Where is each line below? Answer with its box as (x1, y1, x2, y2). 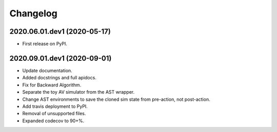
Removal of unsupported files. (22, 111, 86, 117)
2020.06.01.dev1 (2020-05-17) (9, 27, 111, 36)
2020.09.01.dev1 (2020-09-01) (9, 54, 112, 62)
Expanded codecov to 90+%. (22, 118, 85, 124)
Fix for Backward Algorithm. (22, 82, 82, 88)
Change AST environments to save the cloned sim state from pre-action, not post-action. (22, 96, 210, 102)
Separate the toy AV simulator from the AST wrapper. (22, 89, 135, 95)
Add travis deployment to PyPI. (22, 103, 88, 109)
